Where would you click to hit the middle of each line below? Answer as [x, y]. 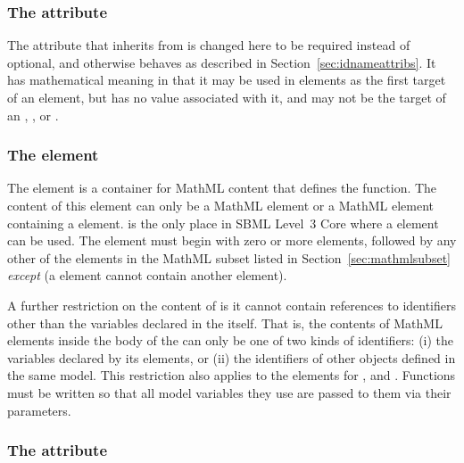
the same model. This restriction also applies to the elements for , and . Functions [232, 375]
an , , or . [33, 115]
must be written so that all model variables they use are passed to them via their [229, 392]
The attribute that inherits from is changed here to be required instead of [209, 45]
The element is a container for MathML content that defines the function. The [222, 188]
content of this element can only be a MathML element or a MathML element [221, 205]
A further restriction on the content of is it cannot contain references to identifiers [232, 305]
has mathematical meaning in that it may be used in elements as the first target [227, 80]
